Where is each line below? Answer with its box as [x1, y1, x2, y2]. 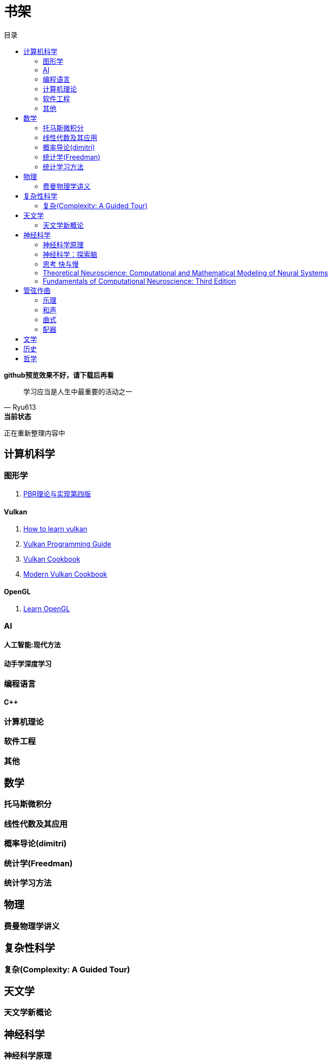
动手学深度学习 [4, 659, 52, 668]
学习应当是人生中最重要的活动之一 [23, 387, 132, 396]
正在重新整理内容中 [4, 428, 65, 437]
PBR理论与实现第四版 [23, 489, 91, 498]
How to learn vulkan [23, 525, 87, 533]
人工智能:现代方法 [4, 640, 61, 649]
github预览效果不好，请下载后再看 [4, 370, 114, 379]
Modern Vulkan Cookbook [23, 570, 107, 579]
